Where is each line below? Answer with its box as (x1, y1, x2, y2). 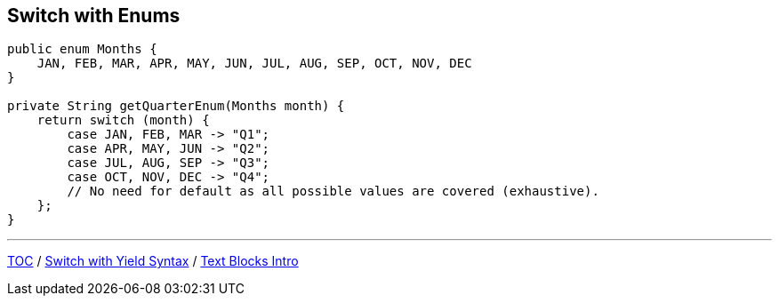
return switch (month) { (36, 113, 210, 128)
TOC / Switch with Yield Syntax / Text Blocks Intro (7, 253, 299, 269)
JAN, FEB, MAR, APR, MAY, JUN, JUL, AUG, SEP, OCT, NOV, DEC (36, 56, 472, 71)
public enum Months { (7, 42, 157, 57)
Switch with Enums (7, 4, 181, 27)
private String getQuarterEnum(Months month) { (7, 99, 345, 114)
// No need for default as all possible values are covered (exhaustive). (67, 184, 599, 199)
